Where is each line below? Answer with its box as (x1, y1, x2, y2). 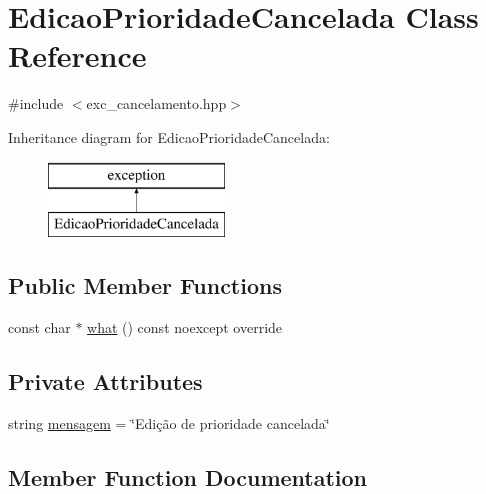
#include (8, 93, 64, 114)
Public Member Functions (8, 270, 282, 301)
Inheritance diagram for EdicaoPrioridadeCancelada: (8, 126, 330, 147)
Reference (8, 35, 147, 76)
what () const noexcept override (87, 316, 283, 337)
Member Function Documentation (8, 461, 368, 492)
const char (8, 316, 71, 337)
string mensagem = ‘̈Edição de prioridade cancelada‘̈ (8, 412, 330, 433)
